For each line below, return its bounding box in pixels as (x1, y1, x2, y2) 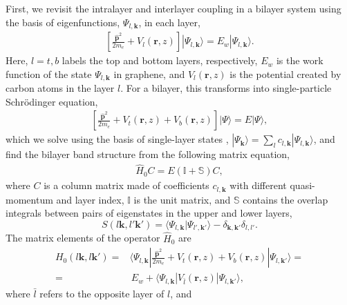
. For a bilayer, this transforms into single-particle (120, 81, 332, 95)
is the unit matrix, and (133, 192, 231, 206)
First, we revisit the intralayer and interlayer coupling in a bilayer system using (6, 1, 341, 15)
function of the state (6, 66, 92, 81)
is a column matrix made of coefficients (44, 178, 209, 193)
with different (229, 178, 287, 193)
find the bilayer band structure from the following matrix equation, (6, 147, 290, 161)
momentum (6, 192, 53, 206)
